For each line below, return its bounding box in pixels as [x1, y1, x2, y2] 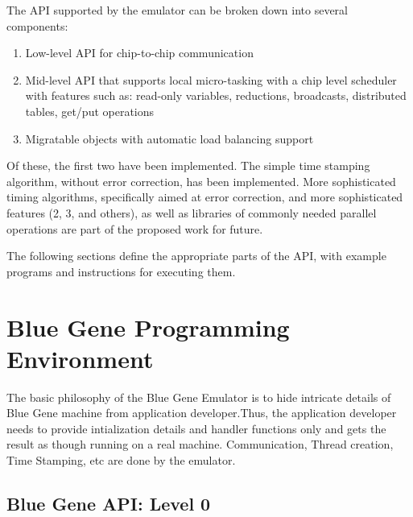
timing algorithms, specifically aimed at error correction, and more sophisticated [6, 188, 403, 205]
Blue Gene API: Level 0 [6, 490, 211, 515]
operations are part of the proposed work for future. [6, 220, 263, 237]
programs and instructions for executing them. [6, 263, 236, 279]
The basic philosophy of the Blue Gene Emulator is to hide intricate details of [6, 388, 391, 405]
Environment [6, 341, 154, 374]
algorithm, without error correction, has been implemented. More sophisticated [6, 172, 396, 189]
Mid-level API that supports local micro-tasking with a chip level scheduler [25, 71, 397, 88]
